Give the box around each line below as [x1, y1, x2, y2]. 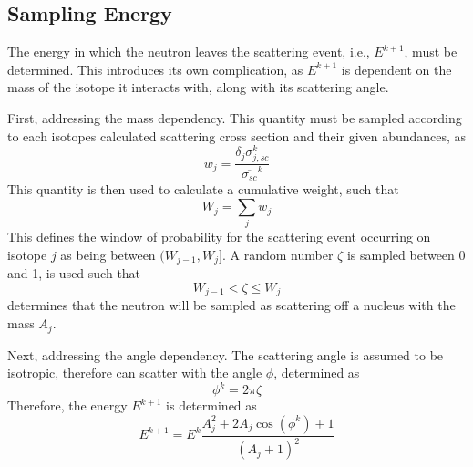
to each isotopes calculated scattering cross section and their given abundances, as [7, 126, 467, 145]
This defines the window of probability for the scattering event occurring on [7, 227, 431, 246]
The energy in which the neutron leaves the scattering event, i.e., [7, 42, 370, 61]
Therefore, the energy [7, 396, 128, 415]
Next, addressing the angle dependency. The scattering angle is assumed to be [7, 345, 444, 364]
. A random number [221, 244, 334, 264]
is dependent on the [341, 59, 452, 78]
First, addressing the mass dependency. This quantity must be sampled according [7, 108, 462, 127]
